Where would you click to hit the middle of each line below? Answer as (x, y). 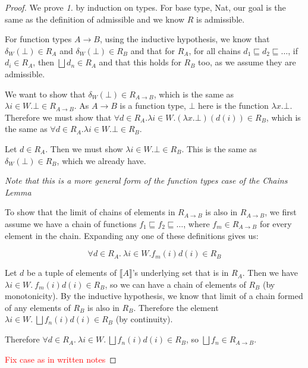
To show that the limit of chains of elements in (90, 212)
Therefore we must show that (58, 117)
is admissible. (221, 19)
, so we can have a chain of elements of (175, 284)
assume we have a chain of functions (71, 223)
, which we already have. (101, 160)
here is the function (233, 106)
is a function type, (153, 106)
